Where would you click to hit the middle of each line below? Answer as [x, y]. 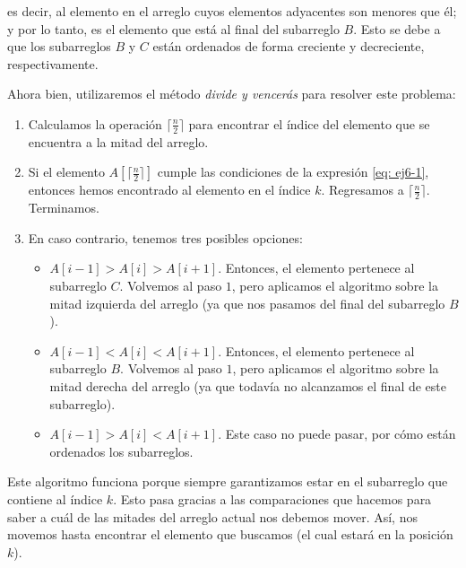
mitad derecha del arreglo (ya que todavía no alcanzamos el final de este [248, 385]
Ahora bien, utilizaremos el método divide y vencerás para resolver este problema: [232, 94]
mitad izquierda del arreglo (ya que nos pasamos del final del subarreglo [247, 303]
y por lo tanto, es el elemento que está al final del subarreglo [173, 28]
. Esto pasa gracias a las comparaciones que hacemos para [272, 498]
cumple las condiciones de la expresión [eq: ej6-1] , [293, 172]
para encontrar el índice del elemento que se [309, 123]
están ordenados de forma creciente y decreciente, [289, 46]
